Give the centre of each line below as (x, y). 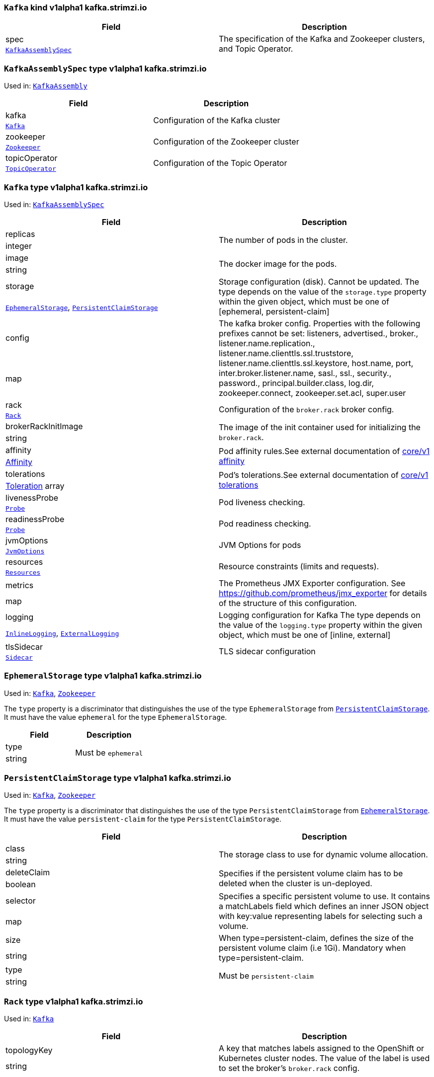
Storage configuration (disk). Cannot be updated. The (319, 281)
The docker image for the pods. (278, 264)
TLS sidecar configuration (267, 652)
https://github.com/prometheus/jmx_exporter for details (323, 593)
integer (19, 246)
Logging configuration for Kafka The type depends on (320, 615)
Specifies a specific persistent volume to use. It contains (324, 896)
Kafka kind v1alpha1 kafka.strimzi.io (76, 7)
